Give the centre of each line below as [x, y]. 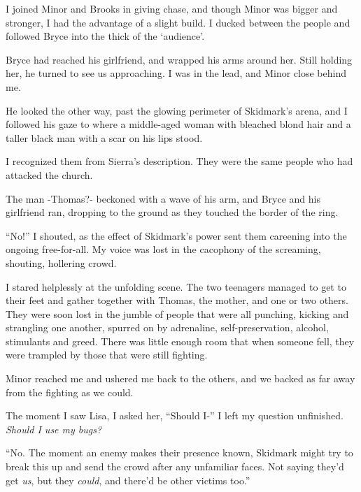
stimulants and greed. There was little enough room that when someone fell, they [180, 341]
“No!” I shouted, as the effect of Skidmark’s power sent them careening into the [176, 235]
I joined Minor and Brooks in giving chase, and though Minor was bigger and [172, 8]
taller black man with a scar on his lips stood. [104, 137]
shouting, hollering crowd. [61, 262]
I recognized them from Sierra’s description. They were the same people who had [179, 161]
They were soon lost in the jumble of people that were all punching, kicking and [177, 313]
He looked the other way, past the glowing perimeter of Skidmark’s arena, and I [177, 110]
